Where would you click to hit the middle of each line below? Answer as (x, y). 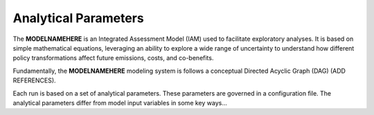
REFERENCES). (34, 80)
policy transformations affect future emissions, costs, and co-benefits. (113, 58)
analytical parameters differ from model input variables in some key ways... (120, 103)
